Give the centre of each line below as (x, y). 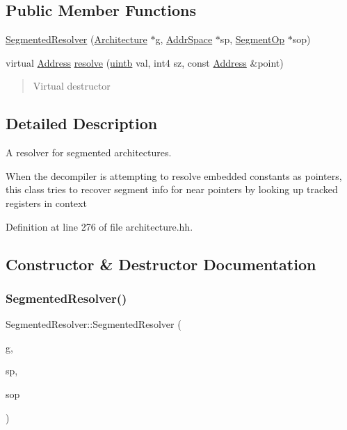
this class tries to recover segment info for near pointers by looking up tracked (172, 189)
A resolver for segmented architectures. (89, 152)
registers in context (46, 202)
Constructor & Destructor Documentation (161, 264)
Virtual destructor (72, 86)
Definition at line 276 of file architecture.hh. (99, 226)
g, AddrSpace (184, 39)
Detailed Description (82, 123)
